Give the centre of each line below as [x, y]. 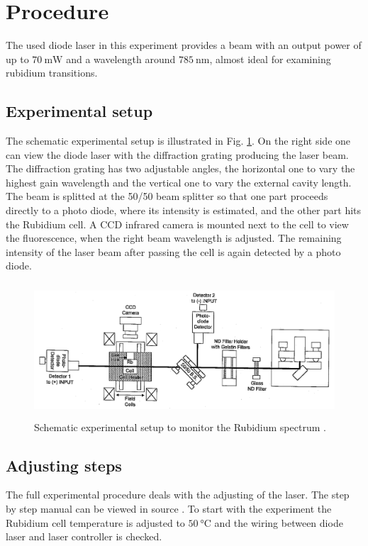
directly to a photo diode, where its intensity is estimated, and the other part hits [184, 210]
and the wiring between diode [279, 522]
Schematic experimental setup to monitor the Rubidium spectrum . [180, 427]
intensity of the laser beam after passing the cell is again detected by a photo [173, 251]
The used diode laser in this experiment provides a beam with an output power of [184, 45]
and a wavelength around [121, 58]
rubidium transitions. [52, 73]
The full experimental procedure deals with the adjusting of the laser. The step [178, 495]
